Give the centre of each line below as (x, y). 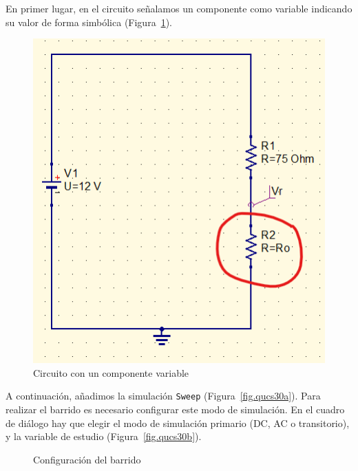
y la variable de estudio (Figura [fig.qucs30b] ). (104, 436)
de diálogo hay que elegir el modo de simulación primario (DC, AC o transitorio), (178, 423)
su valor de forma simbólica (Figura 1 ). (89, 22)
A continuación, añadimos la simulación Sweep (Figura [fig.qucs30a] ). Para (163, 396)
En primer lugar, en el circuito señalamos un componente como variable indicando (179, 8)
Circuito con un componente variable (111, 372)
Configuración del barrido (87, 459)
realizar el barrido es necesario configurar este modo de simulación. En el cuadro (175, 409)
